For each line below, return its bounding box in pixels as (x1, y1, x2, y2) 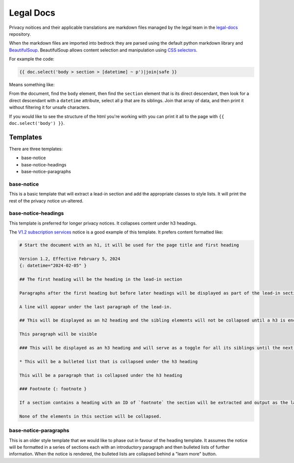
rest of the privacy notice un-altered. (9, 198, 83, 204)
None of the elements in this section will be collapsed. (19, 414, 162, 419)
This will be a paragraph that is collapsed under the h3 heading (19, 372, 182, 378)
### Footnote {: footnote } (19, 386, 87, 392)
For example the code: (9, 56, 55, 62)
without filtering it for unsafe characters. (9, 104, 91, 110)
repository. (9, 31, 31, 37)
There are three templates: (9, 146, 63, 152)
